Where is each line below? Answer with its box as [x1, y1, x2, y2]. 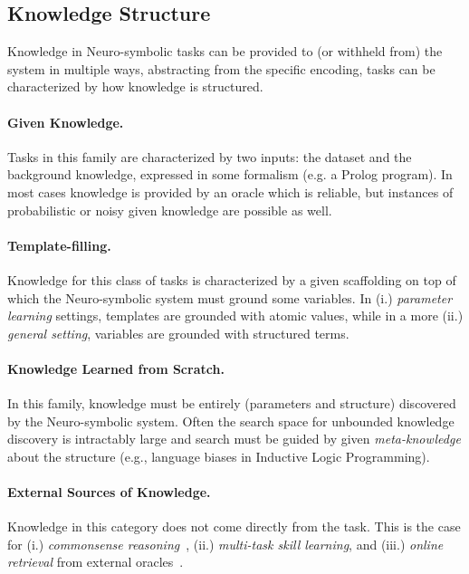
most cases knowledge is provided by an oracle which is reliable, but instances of [7, 182, 454, 201]
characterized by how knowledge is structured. [7, 77, 263, 96]
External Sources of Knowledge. [7, 483, 211, 502]
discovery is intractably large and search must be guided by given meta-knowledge [7, 429, 461, 448]
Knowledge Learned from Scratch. [7, 359, 225, 378]
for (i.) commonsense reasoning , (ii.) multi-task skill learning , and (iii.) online [7, 534, 444, 553]
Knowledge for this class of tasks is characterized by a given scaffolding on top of [7, 270, 456, 289]
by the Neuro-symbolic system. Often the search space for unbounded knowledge [7, 411, 455, 430]
